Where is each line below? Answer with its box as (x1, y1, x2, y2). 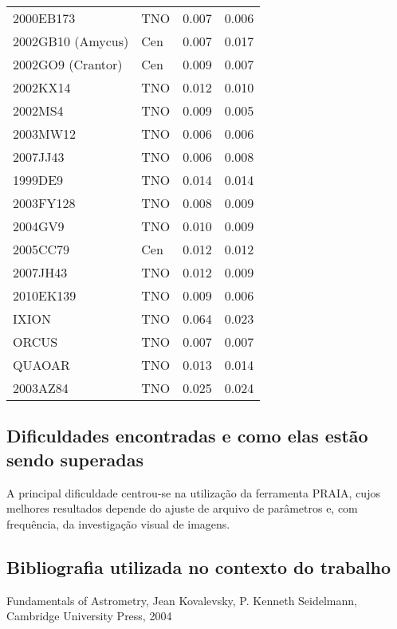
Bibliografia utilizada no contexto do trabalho (6, 554, 391, 579)
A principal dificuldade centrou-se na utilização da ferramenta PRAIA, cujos (6, 484, 380, 501)
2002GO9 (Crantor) (13, 55, 123, 73)
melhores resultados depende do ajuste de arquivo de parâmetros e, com (6, 500, 358, 517)
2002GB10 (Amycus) (13, 32, 129, 50)
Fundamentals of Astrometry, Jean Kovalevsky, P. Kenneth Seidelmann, (6, 592, 357, 608)
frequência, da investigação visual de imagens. (6, 515, 230, 532)
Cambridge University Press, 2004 (6, 607, 172, 624)
